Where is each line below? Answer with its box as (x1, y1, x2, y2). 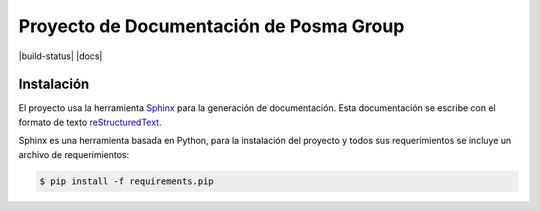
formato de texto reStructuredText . (18, 116, 162, 128)
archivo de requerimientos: (18, 148, 130, 160)
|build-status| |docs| (18, 50, 103, 62)
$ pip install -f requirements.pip (39, 175, 214, 187)
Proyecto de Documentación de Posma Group (18, 15, 405, 37)
